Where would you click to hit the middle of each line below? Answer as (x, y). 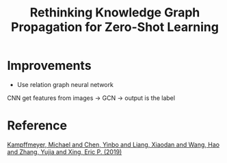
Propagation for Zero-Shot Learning (115, 27)
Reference (37, 126)
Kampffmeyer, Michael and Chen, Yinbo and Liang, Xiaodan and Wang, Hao (113, 145)
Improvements (49, 66)
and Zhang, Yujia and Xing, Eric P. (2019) (65, 151)
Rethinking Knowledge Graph (115, 13)
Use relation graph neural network (65, 84)
